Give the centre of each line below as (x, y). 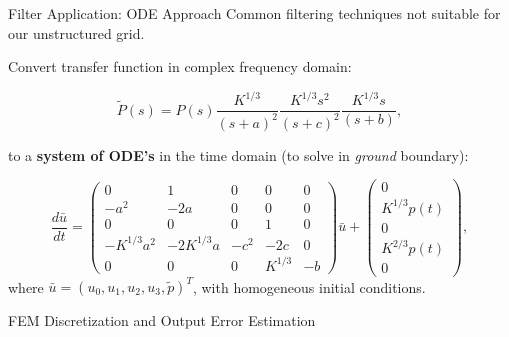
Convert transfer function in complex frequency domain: (180, 66)
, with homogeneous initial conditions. (309, 286)
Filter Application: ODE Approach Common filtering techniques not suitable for (254, 13)
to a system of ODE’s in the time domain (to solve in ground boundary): (238, 154)
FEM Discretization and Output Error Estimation (162, 320)
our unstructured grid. (76, 32)
